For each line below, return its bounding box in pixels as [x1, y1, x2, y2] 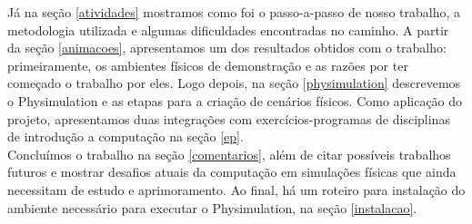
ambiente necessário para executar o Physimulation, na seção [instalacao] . [7, 198, 417, 217]
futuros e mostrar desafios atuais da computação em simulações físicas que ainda [7, 162, 457, 181]
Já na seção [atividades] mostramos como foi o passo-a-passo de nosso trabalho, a [7, 3, 460, 21]
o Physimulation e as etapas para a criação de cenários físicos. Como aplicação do [7, 91, 463, 110]
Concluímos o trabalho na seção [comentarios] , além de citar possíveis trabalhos [7, 144, 451, 163]
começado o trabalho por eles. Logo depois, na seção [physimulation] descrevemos [7, 73, 461, 93]
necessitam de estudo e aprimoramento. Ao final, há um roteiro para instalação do [7, 180, 466, 199]
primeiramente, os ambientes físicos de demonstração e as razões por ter [7, 55, 408, 74]
